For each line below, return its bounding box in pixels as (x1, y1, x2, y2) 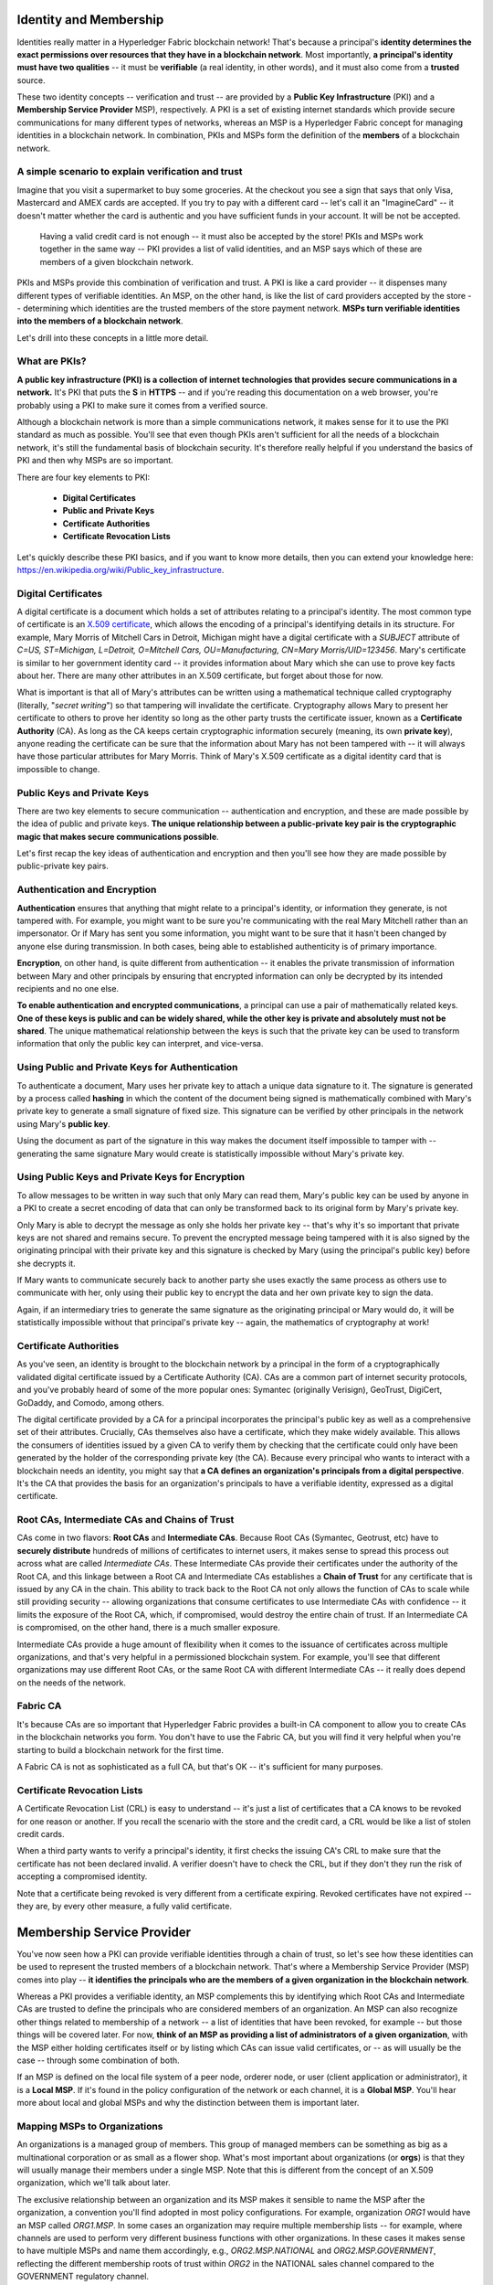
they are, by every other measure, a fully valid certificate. (16, 1900, 233, 1911)
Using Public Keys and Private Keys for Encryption (16, 1171, 246, 1184)
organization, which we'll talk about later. (16, 2177, 171, 2188)
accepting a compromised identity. (16, 1871, 148, 1882)
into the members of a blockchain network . (16, 315, 184, 326)
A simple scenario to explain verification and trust (16, 165, 243, 178)
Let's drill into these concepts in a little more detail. (16, 332, 209, 343)
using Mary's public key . (16, 1118, 111, 1129)
